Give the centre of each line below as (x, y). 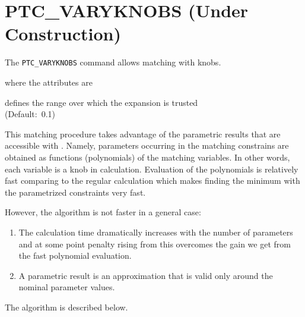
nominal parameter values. (67, 287)
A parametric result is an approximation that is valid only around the (146, 275)
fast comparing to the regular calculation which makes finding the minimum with (152, 181)
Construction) (63, 34)
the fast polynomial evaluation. (75, 255)
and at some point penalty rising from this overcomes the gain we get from (155, 244)
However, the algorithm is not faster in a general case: (103, 212)
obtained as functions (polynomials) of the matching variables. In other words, (147, 157)
